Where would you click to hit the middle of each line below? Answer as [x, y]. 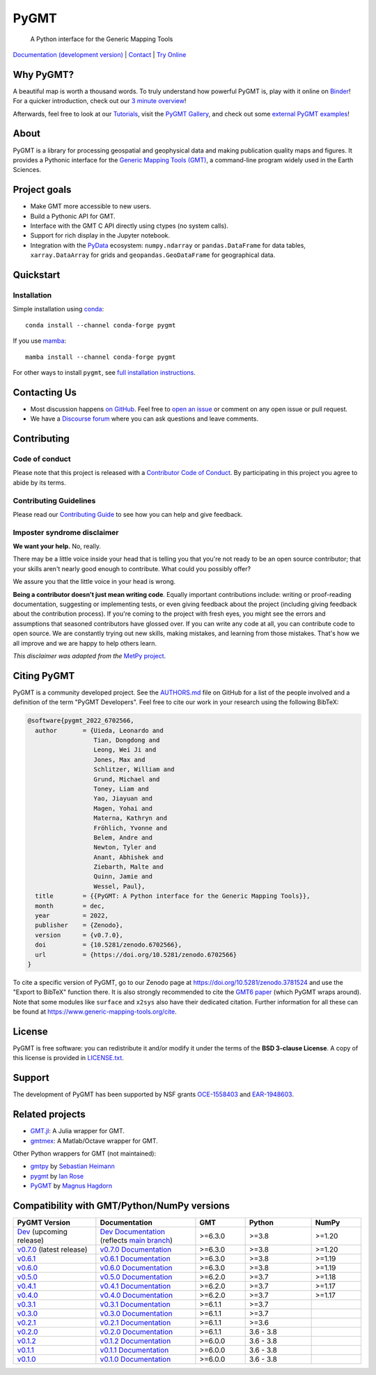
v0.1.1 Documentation [134, 1350]
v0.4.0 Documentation [136, 1296]
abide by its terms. [39, 482]
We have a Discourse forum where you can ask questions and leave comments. [144, 419]
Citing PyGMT [44, 676]
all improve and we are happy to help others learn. [85, 643]
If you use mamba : [39, 341]
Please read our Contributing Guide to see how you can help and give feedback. [128, 514]
